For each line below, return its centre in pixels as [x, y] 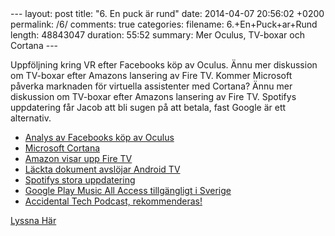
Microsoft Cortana [62, 148]
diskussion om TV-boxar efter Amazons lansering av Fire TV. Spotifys [153, 96]
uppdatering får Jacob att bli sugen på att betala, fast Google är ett [148, 107]
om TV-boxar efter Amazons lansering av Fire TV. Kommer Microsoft [151, 75]
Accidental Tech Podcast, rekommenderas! [113, 201]
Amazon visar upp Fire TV [78, 158]
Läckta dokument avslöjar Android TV [102, 169]
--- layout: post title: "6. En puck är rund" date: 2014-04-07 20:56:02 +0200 [167, 13]
